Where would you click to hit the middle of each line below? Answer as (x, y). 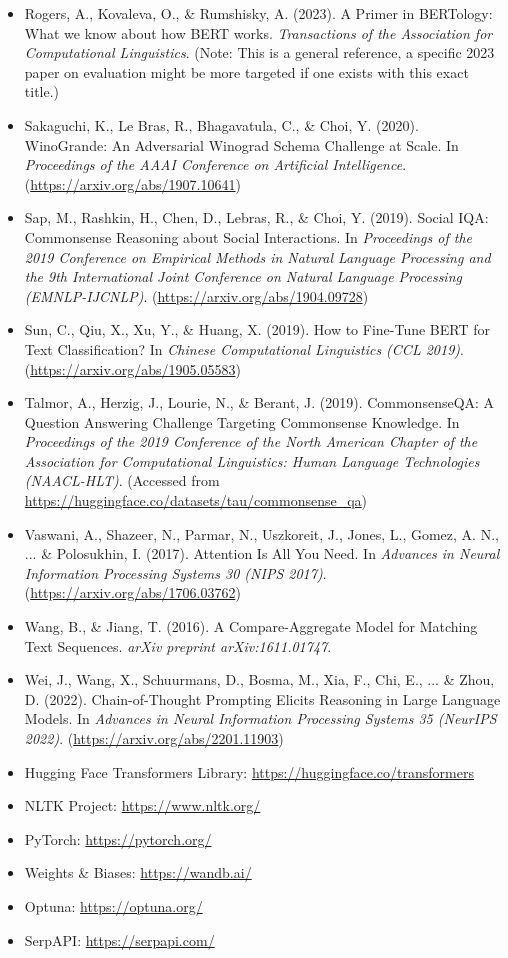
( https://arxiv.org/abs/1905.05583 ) (132, 368)
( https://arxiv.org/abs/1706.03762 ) (132, 592)
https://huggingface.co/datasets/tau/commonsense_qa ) (196, 500)
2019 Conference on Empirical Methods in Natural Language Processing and (257, 256)
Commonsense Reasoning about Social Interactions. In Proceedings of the (248, 236)
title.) (42, 91)
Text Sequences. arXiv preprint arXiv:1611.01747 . (178, 645)
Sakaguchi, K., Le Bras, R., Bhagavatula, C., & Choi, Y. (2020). (221, 124)
